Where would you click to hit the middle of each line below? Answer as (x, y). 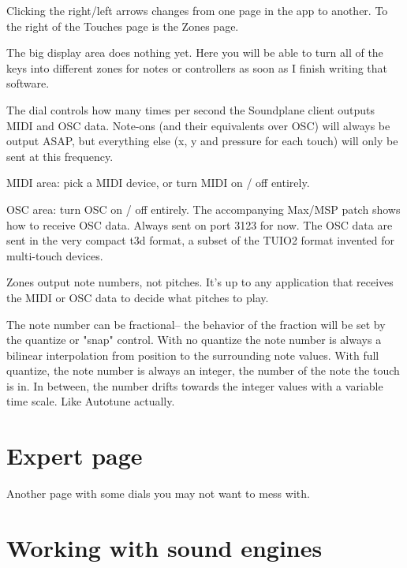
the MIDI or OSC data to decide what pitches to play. (138, 297)
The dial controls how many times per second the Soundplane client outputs (191, 109)
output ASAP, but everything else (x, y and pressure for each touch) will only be (202, 141)
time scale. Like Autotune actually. (91, 401)
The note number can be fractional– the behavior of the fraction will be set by (196, 324)
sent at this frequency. (60, 156)
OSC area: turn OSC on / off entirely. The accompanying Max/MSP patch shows (203, 209)
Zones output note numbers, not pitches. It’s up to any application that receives (200, 282)
